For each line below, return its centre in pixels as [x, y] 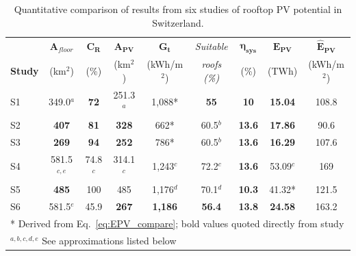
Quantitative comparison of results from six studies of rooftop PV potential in [178, 9]
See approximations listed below [109, 241]
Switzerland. [178, 22]
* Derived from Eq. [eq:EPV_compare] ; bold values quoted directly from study [177, 223]
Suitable [211, 46]
